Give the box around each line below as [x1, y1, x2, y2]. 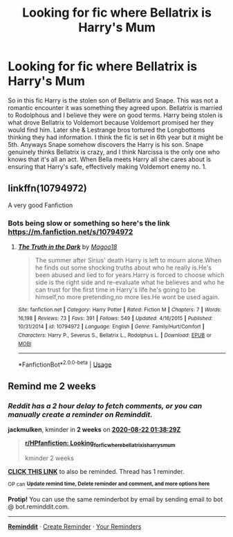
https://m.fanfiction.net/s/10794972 [8, 227, 133, 236]
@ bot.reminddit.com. [8, 502, 70, 511]
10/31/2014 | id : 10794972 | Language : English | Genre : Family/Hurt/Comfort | [17, 324, 205, 331]
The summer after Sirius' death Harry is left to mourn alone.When [35, 256, 222, 265]
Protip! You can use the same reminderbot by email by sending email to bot [8, 495, 223, 504]
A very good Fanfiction [8, 201, 73, 209]
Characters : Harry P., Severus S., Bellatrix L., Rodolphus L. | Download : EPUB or [17, 332, 212, 339]
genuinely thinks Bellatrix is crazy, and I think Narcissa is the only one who [8, 148, 221, 156]
